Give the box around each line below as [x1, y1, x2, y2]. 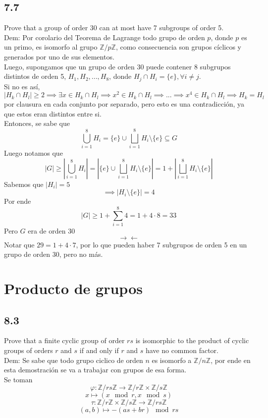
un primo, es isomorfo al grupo [4, 42, 98, 52]
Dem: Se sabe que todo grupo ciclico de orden [4, 355, 143, 365]
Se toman [4, 374, 33, 384]
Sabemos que [4, 179, 44, 189]
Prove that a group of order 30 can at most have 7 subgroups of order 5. [4, 22, 224, 33]
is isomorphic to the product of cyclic [135, 335, 249, 346]
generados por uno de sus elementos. [4, 51, 114, 61]
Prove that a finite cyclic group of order [4, 335, 125, 346]
